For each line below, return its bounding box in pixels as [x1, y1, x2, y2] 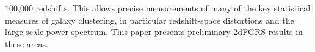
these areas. [5, 37, 48, 50]
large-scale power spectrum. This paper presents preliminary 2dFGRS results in [5, 25, 303, 38]
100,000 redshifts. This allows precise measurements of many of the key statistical [5, 2, 311, 14]
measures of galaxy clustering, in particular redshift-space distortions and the [5, 13, 294, 26]
